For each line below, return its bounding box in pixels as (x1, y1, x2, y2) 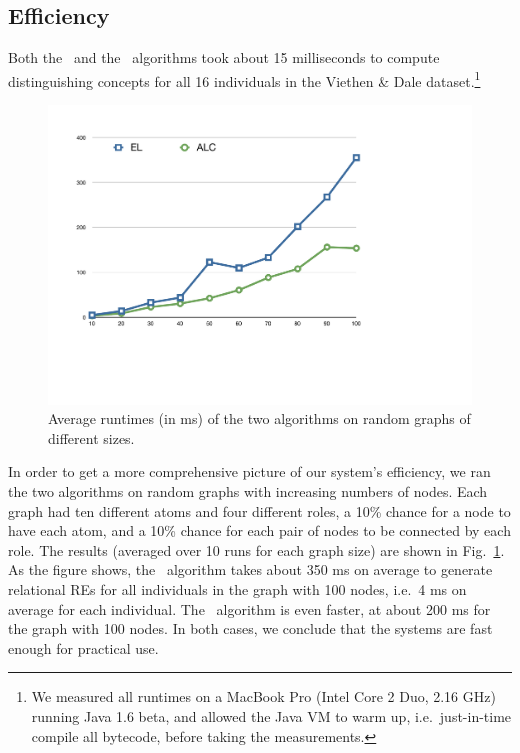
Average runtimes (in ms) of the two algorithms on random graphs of (48, 408, 471, 429)
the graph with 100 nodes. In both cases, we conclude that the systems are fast (8, 618, 493, 639)
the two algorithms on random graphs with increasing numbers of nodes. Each (8, 481, 488, 502)
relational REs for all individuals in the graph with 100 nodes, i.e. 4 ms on (8, 579, 467, 600)
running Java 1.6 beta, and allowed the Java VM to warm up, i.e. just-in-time (31, 706, 512, 727)
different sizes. (48, 427, 135, 448)
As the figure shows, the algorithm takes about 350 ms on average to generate (8, 559, 493, 580)
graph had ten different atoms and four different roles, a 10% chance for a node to (8, 500, 511, 521)
